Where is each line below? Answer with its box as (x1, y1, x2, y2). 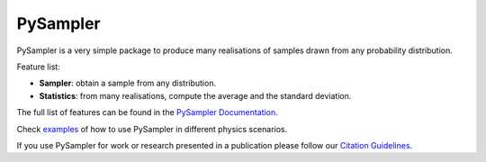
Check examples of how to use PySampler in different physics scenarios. (16, 123, 288, 134)
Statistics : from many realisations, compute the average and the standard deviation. (39, 90, 352, 101)
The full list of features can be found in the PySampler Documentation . (16, 107, 278, 118)
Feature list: (16, 61, 60, 72)
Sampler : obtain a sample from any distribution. (39, 77, 216, 89)
